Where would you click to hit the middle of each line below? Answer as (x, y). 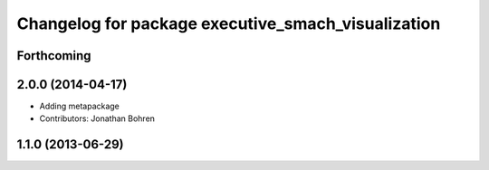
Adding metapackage (79, 106)
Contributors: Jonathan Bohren (97, 118)
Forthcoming (54, 56)
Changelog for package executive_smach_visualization (229, 24)
